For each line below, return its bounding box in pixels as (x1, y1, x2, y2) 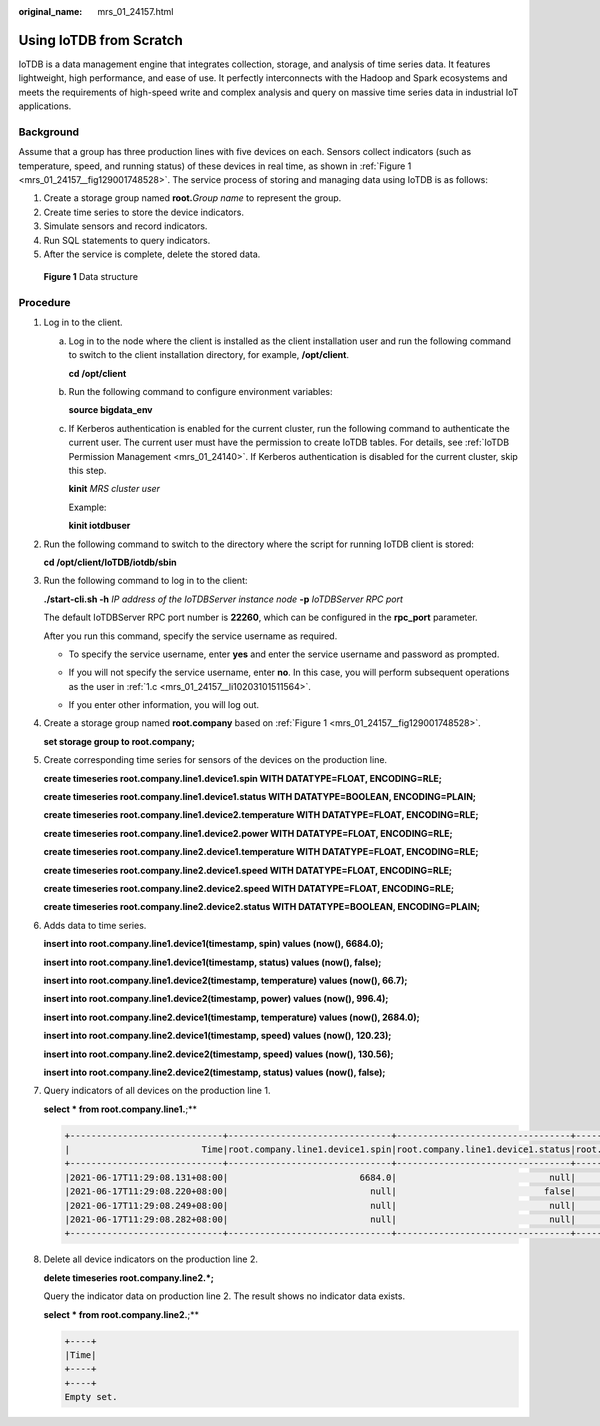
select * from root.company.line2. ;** (43, 1308, 200, 1320)
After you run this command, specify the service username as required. (43, 630, 338, 642)
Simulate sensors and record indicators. (43, 220, 208, 232)
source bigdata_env (68, 404, 154, 416)
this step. (68, 465, 107, 476)
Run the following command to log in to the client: (43, 575, 248, 587)
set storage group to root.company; (43, 735, 195, 747)
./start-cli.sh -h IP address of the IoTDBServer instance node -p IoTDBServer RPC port (43, 593, 404, 605)
